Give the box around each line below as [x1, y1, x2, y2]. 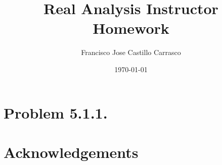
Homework [93, 18, 169, 38]
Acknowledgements [4, 141, 139, 162]
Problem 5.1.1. [4, 102, 108, 123]
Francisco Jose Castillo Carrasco [81, 47, 181, 58]
